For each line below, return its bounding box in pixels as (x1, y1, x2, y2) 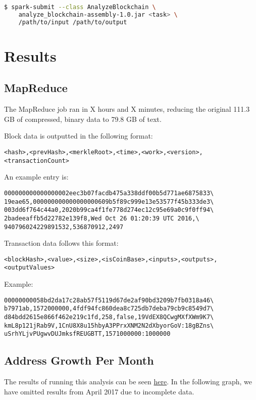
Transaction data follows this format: (4, 238, 119, 248)
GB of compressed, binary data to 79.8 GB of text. (4, 113, 162, 124)
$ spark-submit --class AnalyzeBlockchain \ (4, 4, 156, 11)
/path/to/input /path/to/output (18, 18, 127, 26)
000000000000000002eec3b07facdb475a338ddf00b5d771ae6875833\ (4, 189, 214, 197)
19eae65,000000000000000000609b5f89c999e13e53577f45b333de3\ (4, 198, 214, 205)
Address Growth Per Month (4, 352, 154, 368)
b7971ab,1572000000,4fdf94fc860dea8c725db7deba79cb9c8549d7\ (4, 305, 214, 313)
